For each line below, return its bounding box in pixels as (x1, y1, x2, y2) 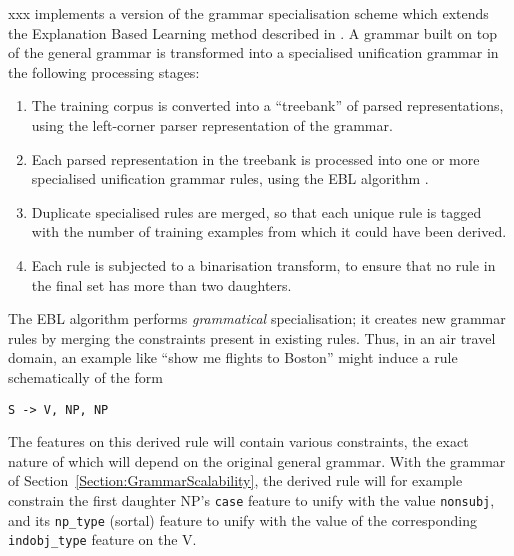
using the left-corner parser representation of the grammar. (31, 114, 393, 135)
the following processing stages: (8, 61, 200, 82)
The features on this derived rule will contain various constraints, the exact (8, 431, 469, 452)
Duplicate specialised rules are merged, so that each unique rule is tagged (31, 201, 482, 222)
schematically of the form (8, 366, 163, 387)
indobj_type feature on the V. (8, 529, 197, 550)
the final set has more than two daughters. (31, 274, 292, 295)
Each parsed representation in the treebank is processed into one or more (31, 148, 480, 169)
